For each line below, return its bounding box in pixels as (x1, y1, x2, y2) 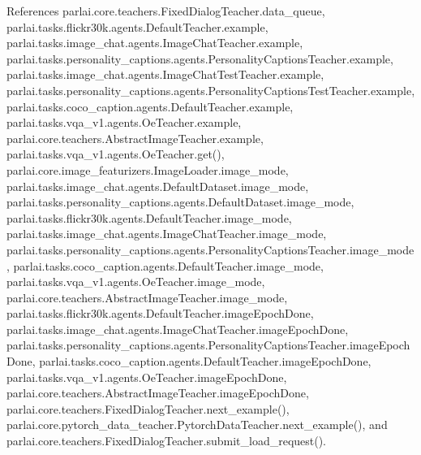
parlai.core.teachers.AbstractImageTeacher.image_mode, (6, 288, 288, 305)
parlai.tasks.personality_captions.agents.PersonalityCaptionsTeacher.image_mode (6, 240, 415, 258)
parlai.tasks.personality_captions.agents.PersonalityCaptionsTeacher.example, (6, 50, 393, 67)
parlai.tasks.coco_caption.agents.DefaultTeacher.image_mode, (13, 257, 324, 274)
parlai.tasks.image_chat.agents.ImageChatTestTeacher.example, (6, 66, 324, 83)
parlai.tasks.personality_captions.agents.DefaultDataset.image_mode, (6, 193, 354, 210)
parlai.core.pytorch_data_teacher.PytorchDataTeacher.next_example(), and (6, 416, 388, 433)
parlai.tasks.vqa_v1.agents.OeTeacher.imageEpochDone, (6, 368, 287, 385)
